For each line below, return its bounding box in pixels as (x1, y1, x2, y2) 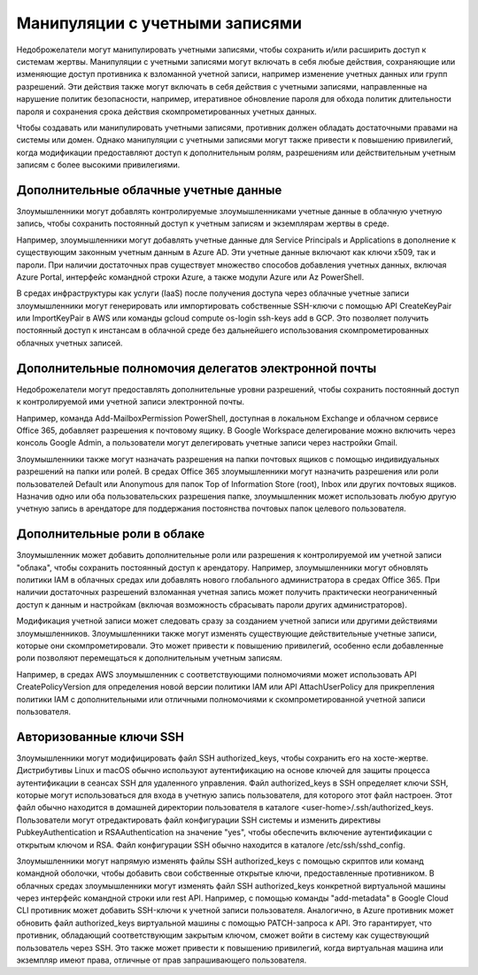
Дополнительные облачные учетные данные (16, 182, 282, 197)
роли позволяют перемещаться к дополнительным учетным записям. (16, 653, 283, 663)
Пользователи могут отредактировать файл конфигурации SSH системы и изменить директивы (16, 815, 381, 825)
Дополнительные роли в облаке (16, 527, 205, 542)
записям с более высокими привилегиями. (16, 159, 181, 170)
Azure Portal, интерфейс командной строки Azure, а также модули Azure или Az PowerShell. (16, 271, 365, 282)
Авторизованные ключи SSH (16, 729, 185, 744)
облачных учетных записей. (16, 337, 123, 348)
